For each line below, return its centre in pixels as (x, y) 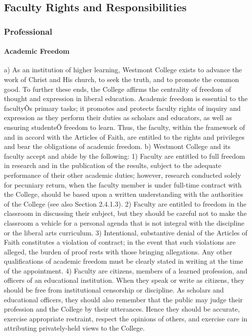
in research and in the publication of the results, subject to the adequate (113, 165)
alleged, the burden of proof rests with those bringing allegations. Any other (118, 251)
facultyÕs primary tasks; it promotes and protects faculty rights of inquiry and (122, 108)
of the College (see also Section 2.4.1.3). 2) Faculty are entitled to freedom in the (125, 203)
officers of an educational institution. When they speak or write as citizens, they (124, 280)
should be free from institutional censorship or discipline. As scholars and (114, 290)
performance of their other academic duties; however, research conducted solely (123, 175)
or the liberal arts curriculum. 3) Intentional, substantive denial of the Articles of (126, 232)
